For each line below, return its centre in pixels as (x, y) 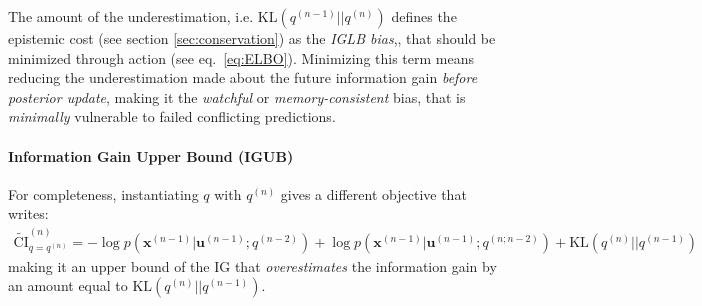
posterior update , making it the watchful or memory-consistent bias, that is (237, 96)
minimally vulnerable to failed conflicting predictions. (172, 116)
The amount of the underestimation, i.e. (131, 16)
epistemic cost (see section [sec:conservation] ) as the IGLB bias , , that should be (252, 38)
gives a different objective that (373, 193)
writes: (28, 213)
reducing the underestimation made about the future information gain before (243, 77)
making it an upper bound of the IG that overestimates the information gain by (252, 265)
